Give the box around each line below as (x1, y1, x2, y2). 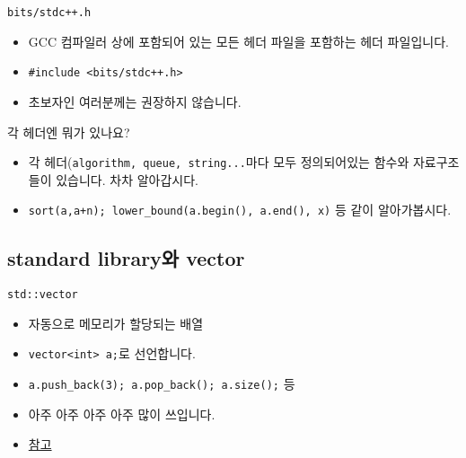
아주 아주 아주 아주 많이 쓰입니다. (28, 404, 215, 423)
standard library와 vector (7, 244, 245, 272)
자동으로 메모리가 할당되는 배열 (28, 313, 204, 332)
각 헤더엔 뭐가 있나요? (7, 122, 130, 141)
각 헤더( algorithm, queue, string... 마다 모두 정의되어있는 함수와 (28, 153, 409, 172)
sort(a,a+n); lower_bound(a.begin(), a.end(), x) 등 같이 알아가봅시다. (28, 200, 452, 219)
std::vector (7, 288, 78, 302)
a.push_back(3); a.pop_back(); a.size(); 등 (28, 374, 295, 393)
